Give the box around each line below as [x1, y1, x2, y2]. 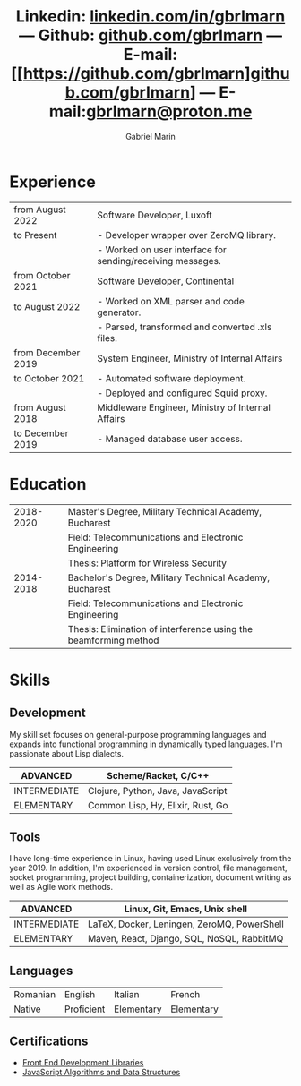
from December [13, 346, 81, 359]
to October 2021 [13, 372, 85, 384]
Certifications [9, 1033, 89, 1048]
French [170, 988, 201, 1001]
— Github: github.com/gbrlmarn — [19, 25, 282, 46]
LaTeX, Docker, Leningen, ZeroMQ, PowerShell [88, 918, 284, 930]
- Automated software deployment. [97, 372, 246, 384]
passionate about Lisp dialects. [9, 748, 124, 758]
